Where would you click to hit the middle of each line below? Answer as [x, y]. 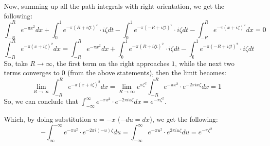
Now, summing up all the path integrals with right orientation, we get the [114, 6]
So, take [16, 63]
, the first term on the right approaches [111, 63]
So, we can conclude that [41, 101]
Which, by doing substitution [48, 119]
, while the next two [205, 63]
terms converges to [32, 73]
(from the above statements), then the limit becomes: [147, 73]
